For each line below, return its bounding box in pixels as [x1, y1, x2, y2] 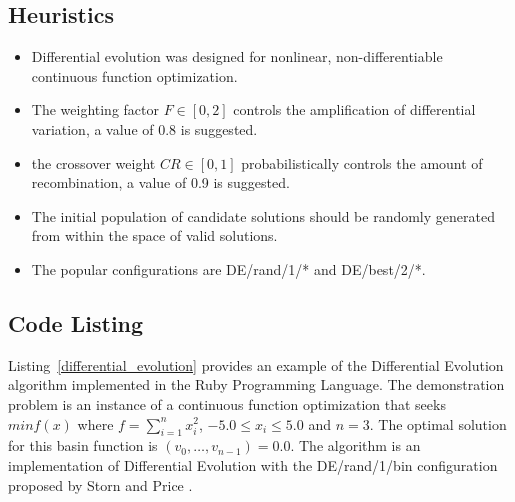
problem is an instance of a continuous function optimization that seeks [8, 393, 446, 414]
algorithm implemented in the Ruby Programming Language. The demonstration [8, 374, 505, 395]
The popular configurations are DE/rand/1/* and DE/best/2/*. [31, 258, 426, 279]
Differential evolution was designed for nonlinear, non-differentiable [31, 46, 443, 67]
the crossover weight [31, 152, 156, 173]
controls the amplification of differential [233, 99, 476, 120]
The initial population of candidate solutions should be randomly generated [31, 205, 495, 226]
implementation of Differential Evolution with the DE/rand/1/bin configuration [8, 454, 498, 475]
